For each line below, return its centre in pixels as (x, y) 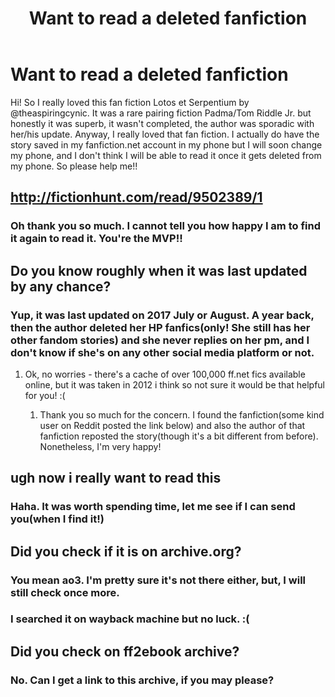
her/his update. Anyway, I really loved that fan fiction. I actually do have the (165, 134)
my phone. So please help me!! (74, 166)
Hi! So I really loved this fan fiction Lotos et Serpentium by (130, 102)
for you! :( (45, 395)
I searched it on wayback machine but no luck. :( (130, 619)
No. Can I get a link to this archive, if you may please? (142, 680)
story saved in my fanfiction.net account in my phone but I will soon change (166, 144)
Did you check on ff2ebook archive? (125, 651)
